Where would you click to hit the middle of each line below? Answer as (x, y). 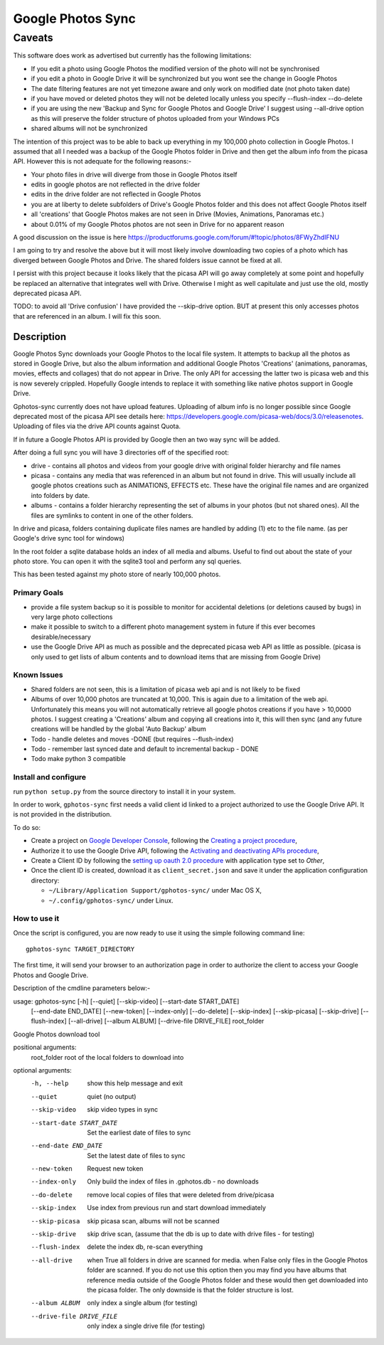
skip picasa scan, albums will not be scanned (153, 1221)
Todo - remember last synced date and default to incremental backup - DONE (145, 749)
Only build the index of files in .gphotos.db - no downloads (173, 1181)
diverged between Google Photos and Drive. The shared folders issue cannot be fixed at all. (148, 260)
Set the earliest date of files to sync (139, 1132)
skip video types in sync (123, 1110)
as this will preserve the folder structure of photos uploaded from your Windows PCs (155, 118)
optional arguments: (43, 1070)
